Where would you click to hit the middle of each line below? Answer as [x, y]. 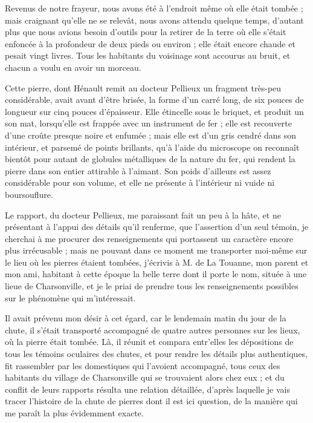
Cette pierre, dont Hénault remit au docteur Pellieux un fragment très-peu [143, 87]
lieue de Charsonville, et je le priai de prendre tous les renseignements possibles [152, 286]
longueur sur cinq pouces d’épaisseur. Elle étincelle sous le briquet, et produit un [154, 111]
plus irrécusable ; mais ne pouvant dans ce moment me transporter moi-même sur [156, 250]
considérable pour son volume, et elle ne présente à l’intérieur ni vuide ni [140, 182]
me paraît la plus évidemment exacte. [74, 413]
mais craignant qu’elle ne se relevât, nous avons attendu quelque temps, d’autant [154, 20]
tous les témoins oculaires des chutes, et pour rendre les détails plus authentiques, [156, 354]
